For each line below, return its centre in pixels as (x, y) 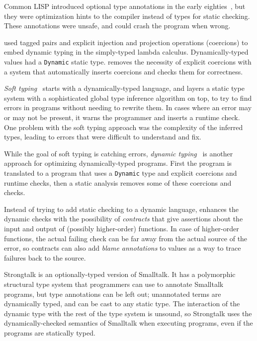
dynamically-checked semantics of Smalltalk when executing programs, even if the (128, 323)
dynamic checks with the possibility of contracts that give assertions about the (124, 219)
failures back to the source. (45, 257)
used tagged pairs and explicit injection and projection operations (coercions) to (126, 42)
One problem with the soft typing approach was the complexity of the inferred (124, 127)
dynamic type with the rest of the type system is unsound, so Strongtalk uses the (128, 313)
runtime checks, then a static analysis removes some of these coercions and (118, 182)
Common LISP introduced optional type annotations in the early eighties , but (125, 6)
